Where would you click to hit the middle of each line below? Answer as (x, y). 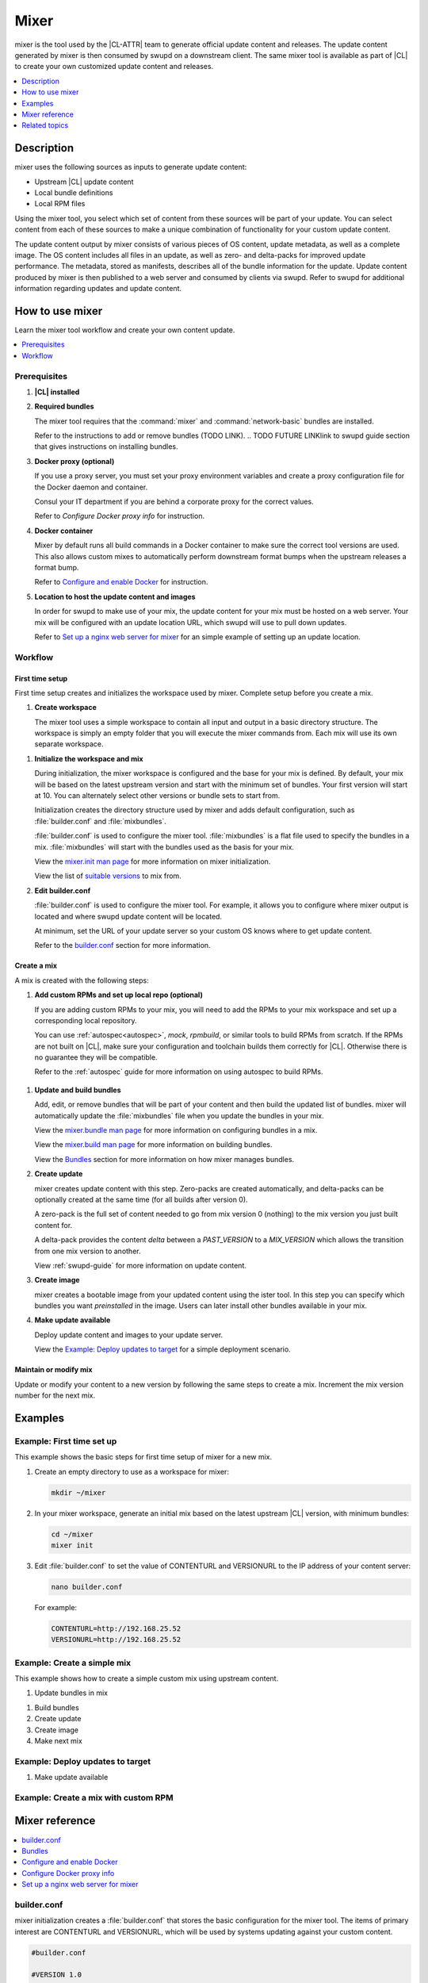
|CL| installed (57, 392)
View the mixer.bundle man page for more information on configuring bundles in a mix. (176, 1130)
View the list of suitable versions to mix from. (108, 876)
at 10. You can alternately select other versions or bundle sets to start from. (157, 796)
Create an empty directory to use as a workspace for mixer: (132, 1471)
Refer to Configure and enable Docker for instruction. (121, 582)
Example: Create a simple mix (73, 1663)
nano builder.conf (87, 1587)
